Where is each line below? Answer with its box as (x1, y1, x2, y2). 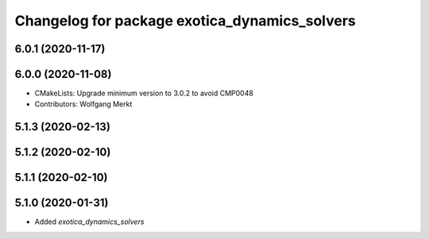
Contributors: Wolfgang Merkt (34, 99, 133, 109)
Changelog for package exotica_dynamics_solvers (14, 12, 357, 29)
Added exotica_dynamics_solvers (34, 217, 145, 226)
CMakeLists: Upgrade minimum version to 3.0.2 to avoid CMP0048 (34, 88, 253, 98)
